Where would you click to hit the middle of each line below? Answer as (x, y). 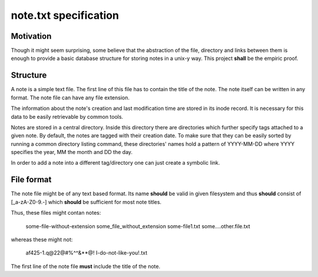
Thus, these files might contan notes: (56, 213)
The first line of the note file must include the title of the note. (86, 266)
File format (31, 180)
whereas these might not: (42, 239)
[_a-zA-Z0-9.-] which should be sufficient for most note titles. (86, 202)
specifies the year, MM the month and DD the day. (72, 152)
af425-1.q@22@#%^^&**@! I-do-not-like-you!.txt (86, 253)
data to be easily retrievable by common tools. (67, 116)
